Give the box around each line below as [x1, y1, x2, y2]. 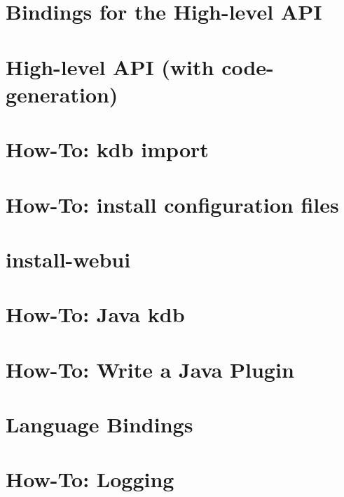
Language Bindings [6, 410, 193, 438]
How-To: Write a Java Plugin [6, 354, 294, 383]
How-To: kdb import [6, 135, 209, 164]
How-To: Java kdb [6, 300, 185, 329]
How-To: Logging [6, 465, 174, 493]
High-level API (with [6, 52, 214, 81]
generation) [6, 79, 118, 108]
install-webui [6, 244, 131, 273]
